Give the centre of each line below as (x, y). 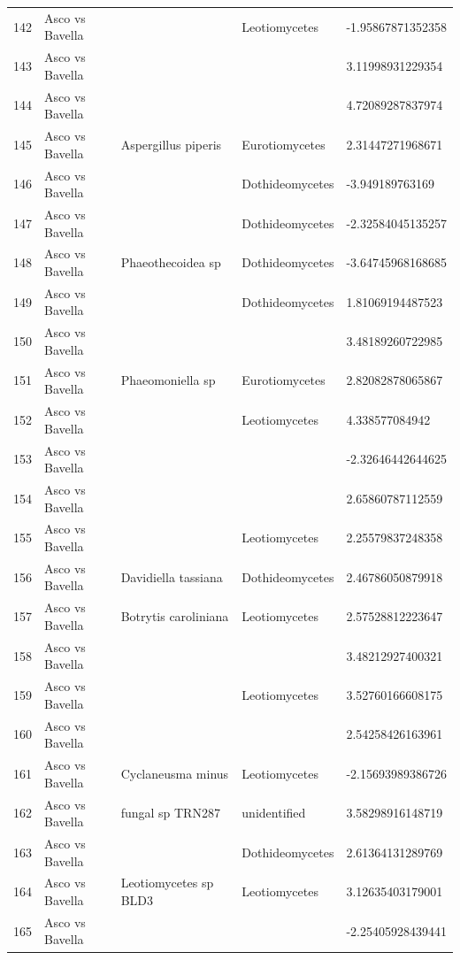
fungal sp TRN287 (170, 813)
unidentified (274, 813)
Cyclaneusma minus (175, 773)
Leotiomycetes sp (167, 883)
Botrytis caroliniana (175, 616)
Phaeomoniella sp (168, 380)
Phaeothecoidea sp (171, 262)
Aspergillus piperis (171, 144)
